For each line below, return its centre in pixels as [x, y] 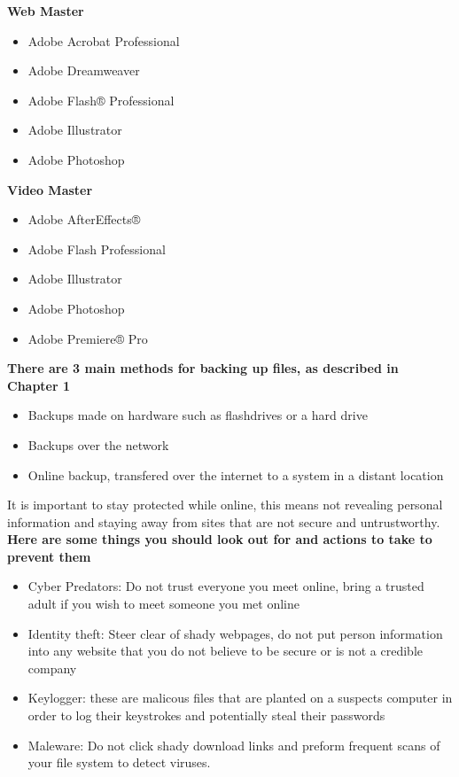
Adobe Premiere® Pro [88, 338]
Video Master [50, 189]
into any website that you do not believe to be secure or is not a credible [225, 651]
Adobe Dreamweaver [84, 70]
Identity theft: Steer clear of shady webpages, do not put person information [235, 633]
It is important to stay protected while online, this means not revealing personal [225, 505]
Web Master [46, 11]
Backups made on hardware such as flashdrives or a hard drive [198, 415]
